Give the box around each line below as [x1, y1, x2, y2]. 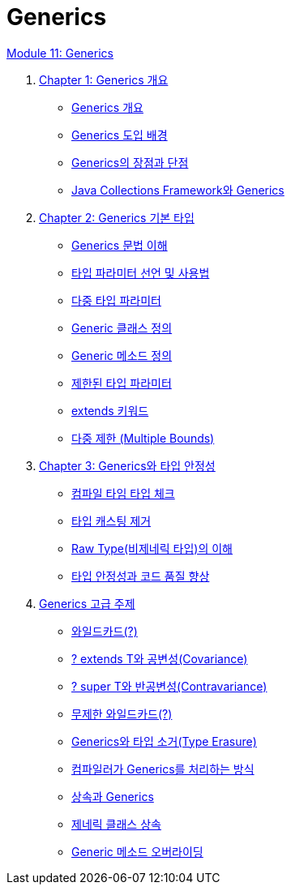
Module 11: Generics [6, 45, 113, 60]
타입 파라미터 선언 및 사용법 [71, 265, 210, 280]
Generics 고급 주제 [39, 596, 135, 610]
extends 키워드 [71, 403, 149, 418]
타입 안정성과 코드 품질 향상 [71, 568, 210, 583]
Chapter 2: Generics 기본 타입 [39, 210, 195, 225]
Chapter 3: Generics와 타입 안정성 [39, 458, 216, 473]
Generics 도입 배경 [71, 127, 168, 142]
